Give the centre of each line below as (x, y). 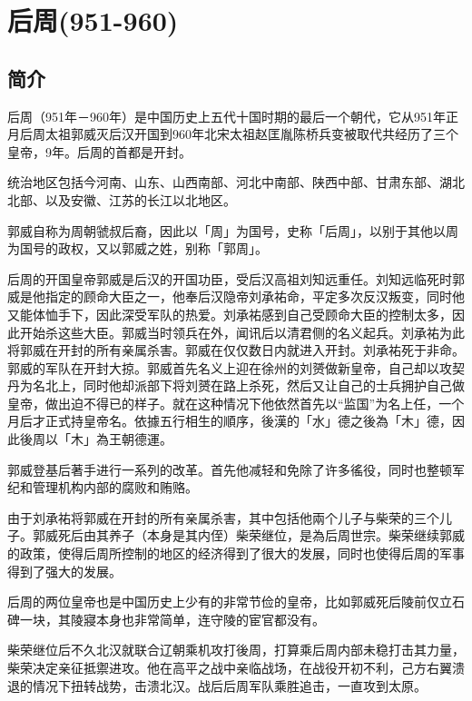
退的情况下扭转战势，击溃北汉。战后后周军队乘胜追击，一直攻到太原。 (217, 685)
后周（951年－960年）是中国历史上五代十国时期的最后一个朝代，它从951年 (226, 116)
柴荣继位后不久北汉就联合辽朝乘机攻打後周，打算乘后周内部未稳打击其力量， (236, 650)
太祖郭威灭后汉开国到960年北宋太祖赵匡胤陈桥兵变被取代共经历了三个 (251, 134)
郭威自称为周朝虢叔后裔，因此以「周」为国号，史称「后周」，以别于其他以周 (233, 230)
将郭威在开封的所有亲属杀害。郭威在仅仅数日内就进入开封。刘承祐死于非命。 (236, 350)
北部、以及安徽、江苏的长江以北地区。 (122, 199)
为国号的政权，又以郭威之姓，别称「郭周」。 (138, 248)
